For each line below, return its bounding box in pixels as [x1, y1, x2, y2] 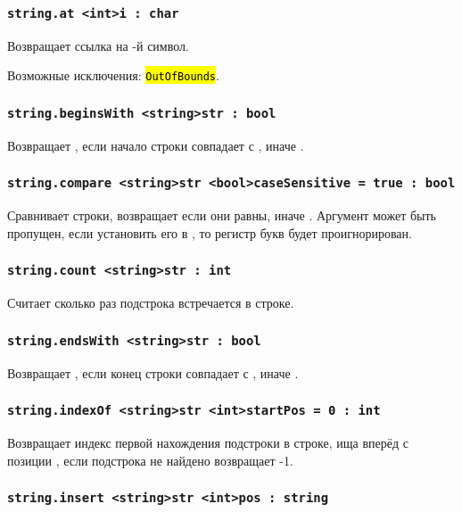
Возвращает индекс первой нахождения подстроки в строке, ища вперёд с [7, 433, 408, 451]
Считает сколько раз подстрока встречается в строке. [7, 293, 294, 312]
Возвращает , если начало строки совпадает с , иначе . [7, 136, 304, 154]
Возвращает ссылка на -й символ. [7, 36, 189, 54]
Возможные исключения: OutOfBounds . [7, 66, 219, 85]
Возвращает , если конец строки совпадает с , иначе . [7, 363, 299, 382]
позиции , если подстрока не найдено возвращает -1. [7, 450, 293, 469]
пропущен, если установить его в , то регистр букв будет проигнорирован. [7, 223, 412, 242]
